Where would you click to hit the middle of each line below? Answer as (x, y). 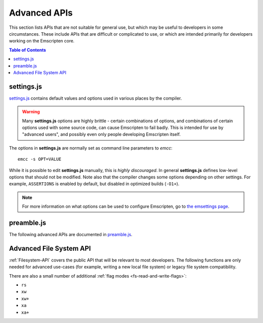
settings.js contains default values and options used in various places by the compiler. (95, 98)
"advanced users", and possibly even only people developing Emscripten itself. (102, 134)
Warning (31, 112)
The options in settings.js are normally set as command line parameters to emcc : (91, 148)
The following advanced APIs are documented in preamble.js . (71, 234)
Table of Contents (28, 50)
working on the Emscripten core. (42, 41)
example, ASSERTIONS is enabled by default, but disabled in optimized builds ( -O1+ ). (94, 184)
